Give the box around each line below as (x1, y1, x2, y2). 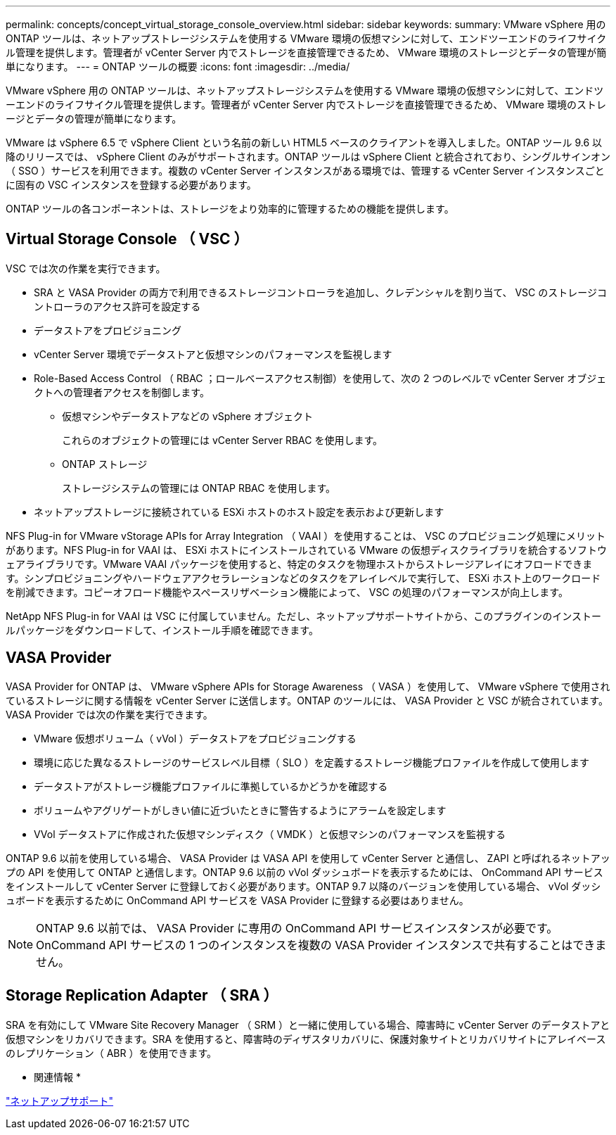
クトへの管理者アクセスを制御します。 (34, 386, 210, 398)
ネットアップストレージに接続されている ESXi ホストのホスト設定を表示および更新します (34, 505, 444, 518)
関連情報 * (34, 1070, 81, 1083)
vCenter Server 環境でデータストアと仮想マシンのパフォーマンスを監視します (34, 348, 392, 360)
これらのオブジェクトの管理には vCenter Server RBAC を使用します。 (62, 433, 383, 446)
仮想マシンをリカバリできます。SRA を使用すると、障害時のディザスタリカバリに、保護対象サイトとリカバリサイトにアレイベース (6, 1032, 606, 1045)
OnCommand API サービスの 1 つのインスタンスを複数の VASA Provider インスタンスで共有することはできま (36, 937, 607, 952)
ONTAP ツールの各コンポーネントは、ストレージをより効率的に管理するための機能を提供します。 (6, 203, 454, 215)
